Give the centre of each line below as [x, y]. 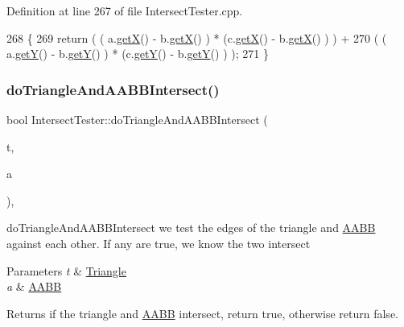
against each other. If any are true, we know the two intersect [159, 243]
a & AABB [34, 286]
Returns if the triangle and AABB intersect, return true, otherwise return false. [202, 313]
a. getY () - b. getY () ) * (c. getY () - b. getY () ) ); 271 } [138, 54]
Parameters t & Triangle [66, 270]
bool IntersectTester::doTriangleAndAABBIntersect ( [137, 119]
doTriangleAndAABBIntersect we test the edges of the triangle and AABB [191, 228]
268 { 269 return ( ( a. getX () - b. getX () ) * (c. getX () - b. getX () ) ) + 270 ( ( [197, 37]
